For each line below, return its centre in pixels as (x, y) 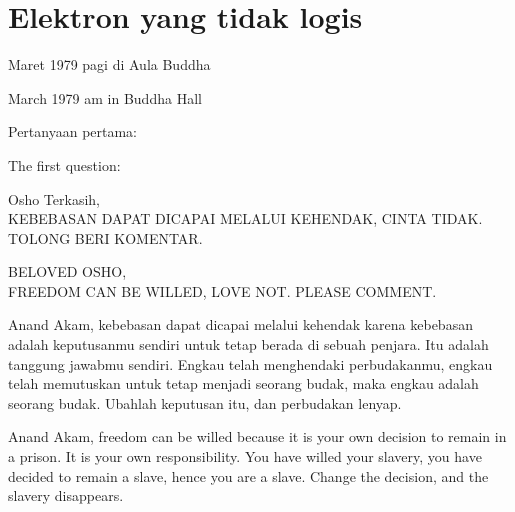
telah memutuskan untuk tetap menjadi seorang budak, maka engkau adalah (243, 383)
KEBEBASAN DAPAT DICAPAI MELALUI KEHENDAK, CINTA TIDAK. (245, 218)
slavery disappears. (66, 495)
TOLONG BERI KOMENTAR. (105, 237)
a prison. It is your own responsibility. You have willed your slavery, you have (245, 456)
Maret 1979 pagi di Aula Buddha (109, 64)
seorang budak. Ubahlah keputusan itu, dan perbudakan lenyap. (205, 402)
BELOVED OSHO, (67, 271)
